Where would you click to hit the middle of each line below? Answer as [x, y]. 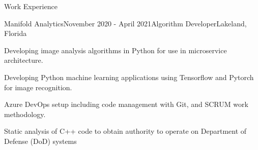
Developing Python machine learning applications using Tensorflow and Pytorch [129, 77]
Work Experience [31, 6]
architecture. [24, 60]
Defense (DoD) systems [40, 141]
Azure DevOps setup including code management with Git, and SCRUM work [126, 104]
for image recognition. [38, 87]
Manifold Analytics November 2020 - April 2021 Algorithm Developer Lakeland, [125, 23]
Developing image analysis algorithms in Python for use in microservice [116, 50]
